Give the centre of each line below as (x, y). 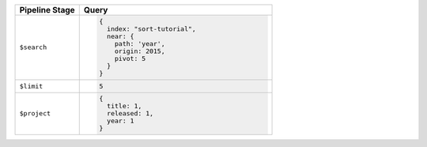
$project (35, 113)
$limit (31, 86)
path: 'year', (140, 43)
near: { (121, 36)
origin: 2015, (140, 51)
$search (33, 47)
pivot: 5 (130, 58)
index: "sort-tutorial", (152, 29)
